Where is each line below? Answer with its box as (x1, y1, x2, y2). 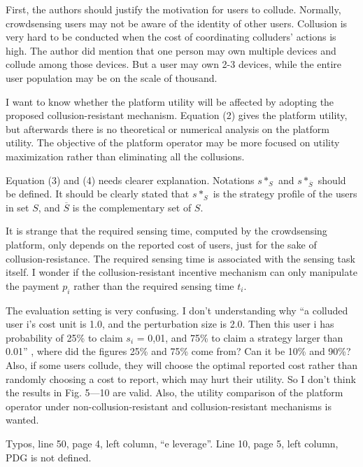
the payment (6, 278, 59, 293)
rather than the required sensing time (73, 278, 234, 293)
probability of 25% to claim (6, 330, 123, 344)
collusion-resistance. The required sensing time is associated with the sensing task (6, 251, 355, 265)
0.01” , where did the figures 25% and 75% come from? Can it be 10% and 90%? (6, 344, 351, 358)
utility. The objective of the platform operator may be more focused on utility (6, 135, 340, 150)
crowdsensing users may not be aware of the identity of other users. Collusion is (6, 15, 348, 30)
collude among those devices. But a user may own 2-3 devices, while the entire (6, 57, 342, 71)
